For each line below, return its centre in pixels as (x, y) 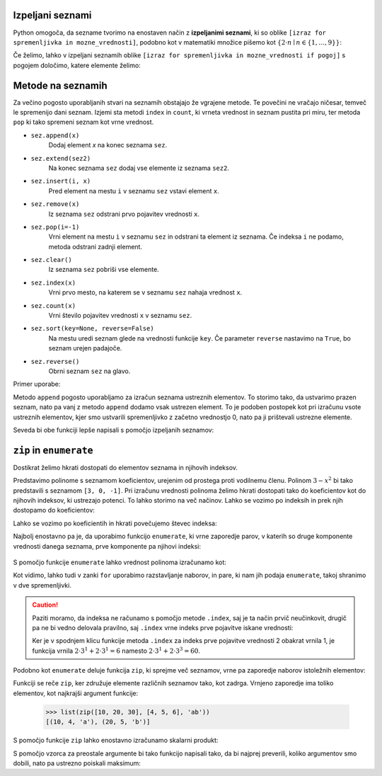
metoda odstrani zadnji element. (95, 246)
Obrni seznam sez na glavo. (89, 371)
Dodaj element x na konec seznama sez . (108, 145)
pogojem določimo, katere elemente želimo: (77, 65)
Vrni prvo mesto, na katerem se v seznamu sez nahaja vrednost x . (145, 292)
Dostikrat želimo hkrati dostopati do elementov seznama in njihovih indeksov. (126, 467)
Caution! (45, 605)
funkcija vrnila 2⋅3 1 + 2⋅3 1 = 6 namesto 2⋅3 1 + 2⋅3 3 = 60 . (116, 650)
